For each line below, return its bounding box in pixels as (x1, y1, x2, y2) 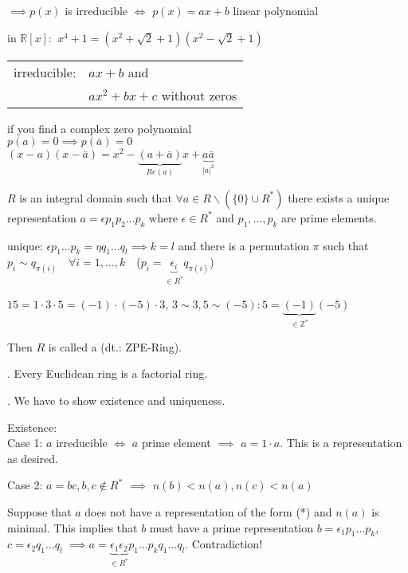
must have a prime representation (149, 519, 314, 536)
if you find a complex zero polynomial (7, 120, 192, 136)
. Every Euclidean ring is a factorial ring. (7, 365, 208, 382)
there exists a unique (288, 189, 390, 206)
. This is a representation (280, 434, 402, 451)
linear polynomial (233, 2, 319, 18)
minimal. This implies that (7, 519, 138, 536)
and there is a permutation (178, 237, 309, 253)
